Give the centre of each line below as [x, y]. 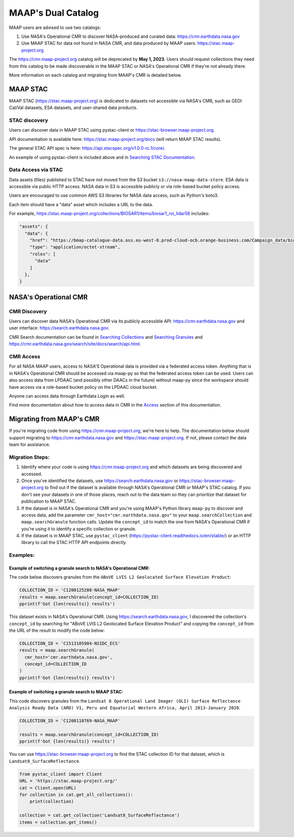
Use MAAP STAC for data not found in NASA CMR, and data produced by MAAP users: [109, 43]
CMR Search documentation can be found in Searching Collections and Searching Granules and [106, 337]
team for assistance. [30, 445]
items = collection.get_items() [58, 822]
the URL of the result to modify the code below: [57, 630]
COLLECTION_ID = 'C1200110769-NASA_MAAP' [70, 721]
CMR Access [25, 357]
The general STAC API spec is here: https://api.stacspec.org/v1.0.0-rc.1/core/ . [87, 148]
